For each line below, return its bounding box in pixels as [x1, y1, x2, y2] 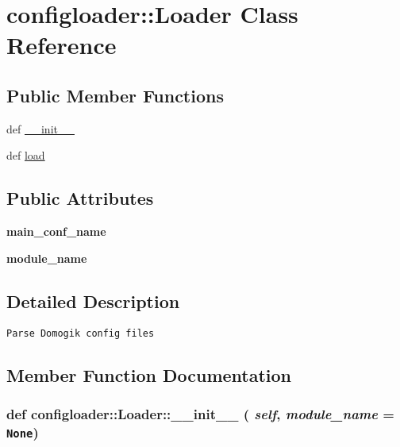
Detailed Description [6, 288, 180, 313]
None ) [6, 422, 39, 441]
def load [6, 147, 45, 164]
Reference [6, 29, 117, 61]
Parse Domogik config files [6, 327, 155, 339]
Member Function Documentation [6, 362, 292, 387]
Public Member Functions [6, 83, 224, 107]
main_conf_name [6, 223, 106, 240]
